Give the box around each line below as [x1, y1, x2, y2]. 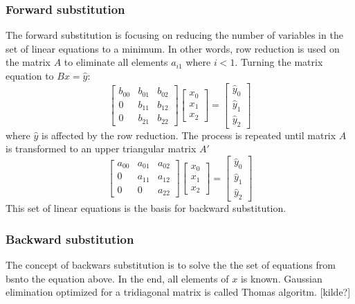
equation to [6, 69, 54, 82]
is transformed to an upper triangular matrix [6, 141, 197, 156]
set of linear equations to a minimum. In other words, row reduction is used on [6, 41, 340, 55]
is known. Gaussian [240, 271, 322, 285]
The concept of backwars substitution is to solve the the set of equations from [6, 257, 336, 271]
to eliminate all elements [64, 55, 168, 69]
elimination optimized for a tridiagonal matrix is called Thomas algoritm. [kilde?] [6, 285, 351, 299]
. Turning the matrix [235, 55, 323, 69]
